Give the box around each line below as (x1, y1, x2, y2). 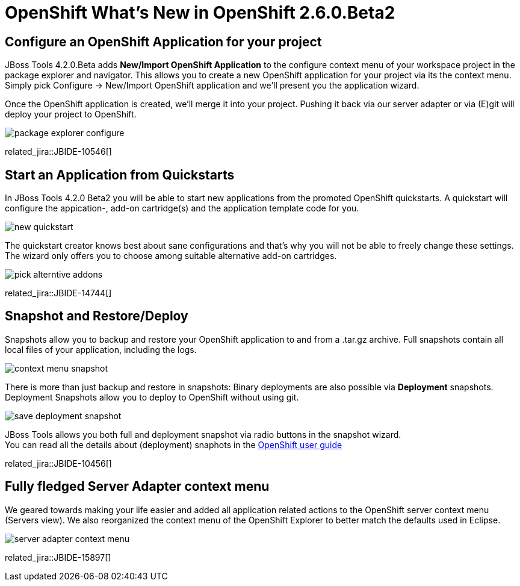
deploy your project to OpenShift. (5, 109, 137, 120)
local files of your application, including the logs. (5, 344, 197, 355)
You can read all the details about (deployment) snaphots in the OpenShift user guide (5, 439, 342, 450)
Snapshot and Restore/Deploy (5, 308, 188, 324)
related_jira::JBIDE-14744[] (5, 288, 112, 299)
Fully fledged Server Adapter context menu (5, 479, 270, 494)
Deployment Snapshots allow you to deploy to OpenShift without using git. (5, 391, 299, 402)
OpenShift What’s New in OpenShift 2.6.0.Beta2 (5, 2, 395, 23)
